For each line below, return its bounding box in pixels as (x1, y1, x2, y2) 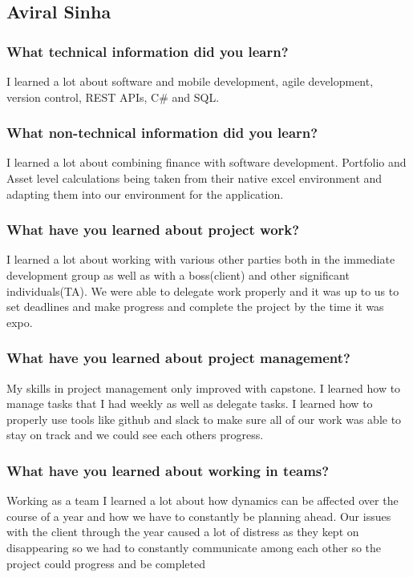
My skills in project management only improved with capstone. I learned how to (6, 379, 401, 396)
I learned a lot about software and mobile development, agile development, (6, 73, 374, 89)
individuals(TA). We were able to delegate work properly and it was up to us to (6, 282, 399, 299)
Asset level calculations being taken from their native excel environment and (6, 170, 383, 186)
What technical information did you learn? (6, 41, 289, 61)
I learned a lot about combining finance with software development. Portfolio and (6, 154, 407, 171)
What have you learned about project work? (6, 220, 300, 240)
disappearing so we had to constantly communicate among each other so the (6, 539, 382, 555)
